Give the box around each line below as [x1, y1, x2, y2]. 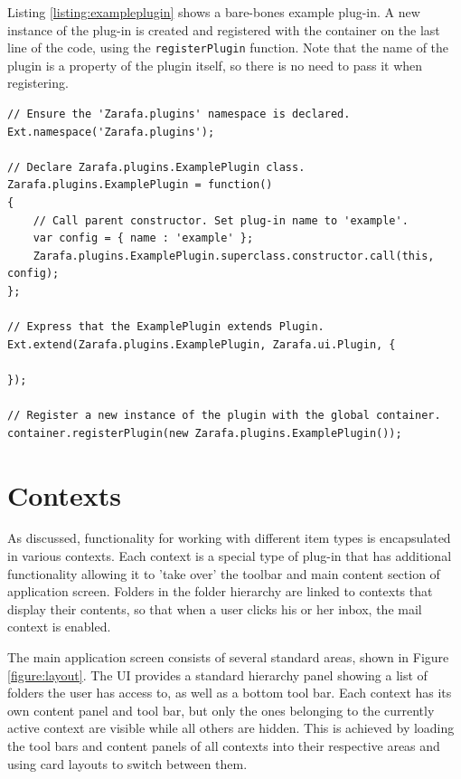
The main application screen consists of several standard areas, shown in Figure [7, 648, 449, 666]
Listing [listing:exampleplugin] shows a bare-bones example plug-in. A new [7, 3, 420, 21]
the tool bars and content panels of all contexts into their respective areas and [7, 736, 440, 755]
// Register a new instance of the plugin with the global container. [7, 409, 441, 423]
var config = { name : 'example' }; [33, 232, 254, 245]
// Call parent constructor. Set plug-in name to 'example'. [33, 214, 409, 227]
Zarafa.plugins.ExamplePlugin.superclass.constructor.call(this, [33, 249, 435, 262]
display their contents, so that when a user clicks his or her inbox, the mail [7, 599, 422, 618]
